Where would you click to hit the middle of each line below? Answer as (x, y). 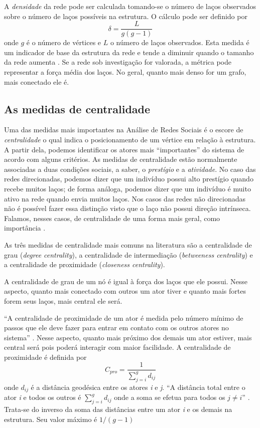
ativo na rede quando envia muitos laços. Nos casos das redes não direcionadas (125, 198)
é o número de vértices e (64, 42)
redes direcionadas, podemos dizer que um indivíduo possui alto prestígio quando (129, 179)
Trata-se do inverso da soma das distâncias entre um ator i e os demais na (118, 409)
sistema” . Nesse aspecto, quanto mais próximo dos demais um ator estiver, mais (128, 337)
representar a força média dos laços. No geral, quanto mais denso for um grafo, (125, 72)
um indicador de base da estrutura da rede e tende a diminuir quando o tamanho (129, 52)
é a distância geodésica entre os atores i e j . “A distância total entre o (138, 387)
